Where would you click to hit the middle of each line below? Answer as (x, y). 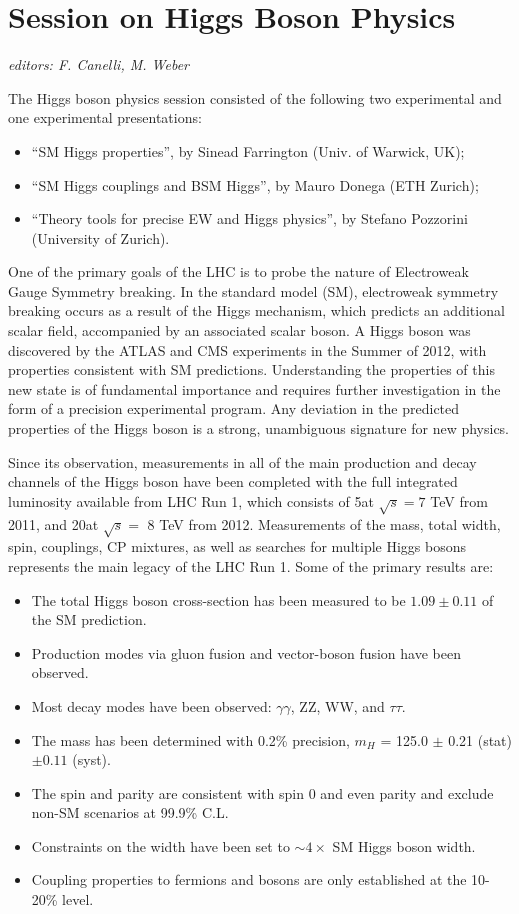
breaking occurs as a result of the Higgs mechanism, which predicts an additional (256, 310)
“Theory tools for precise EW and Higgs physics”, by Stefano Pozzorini (249, 218)
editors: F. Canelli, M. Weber (99, 64)
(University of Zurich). (100, 237)
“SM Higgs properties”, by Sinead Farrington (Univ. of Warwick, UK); (248, 150)
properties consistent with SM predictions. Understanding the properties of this (251, 369)
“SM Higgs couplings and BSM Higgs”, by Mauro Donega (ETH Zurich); (255, 184)
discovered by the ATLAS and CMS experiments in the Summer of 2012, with (247, 349)
